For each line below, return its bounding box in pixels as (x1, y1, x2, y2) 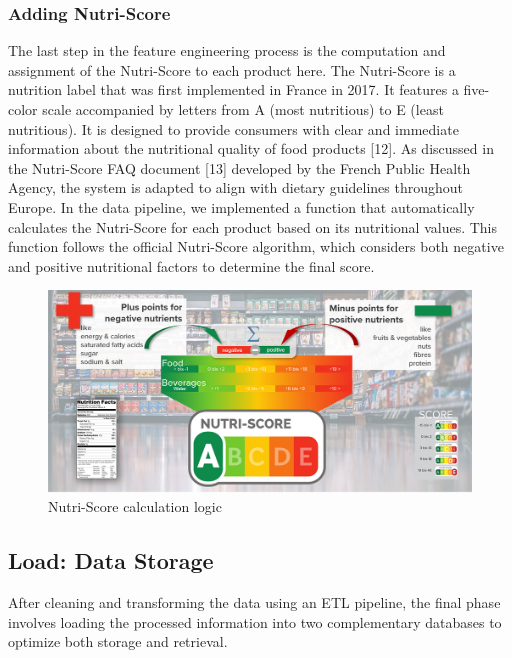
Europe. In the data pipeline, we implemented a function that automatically (8, 196, 475, 217)
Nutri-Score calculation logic (48, 496, 222, 517)
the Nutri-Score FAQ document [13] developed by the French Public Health (8, 157, 471, 178)
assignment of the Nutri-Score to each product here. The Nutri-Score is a (8, 59, 456, 80)
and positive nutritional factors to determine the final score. (8, 255, 375, 276)
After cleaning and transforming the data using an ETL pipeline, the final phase (8, 591, 501, 612)
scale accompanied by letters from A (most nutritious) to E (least (42, 99, 444, 119)
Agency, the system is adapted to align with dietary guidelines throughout (8, 177, 464, 198)
